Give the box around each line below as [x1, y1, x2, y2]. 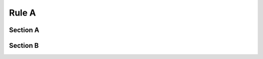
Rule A [9, 7, 36, 18]
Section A [9, 26, 39, 34]
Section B [9, 41, 39, 50]
